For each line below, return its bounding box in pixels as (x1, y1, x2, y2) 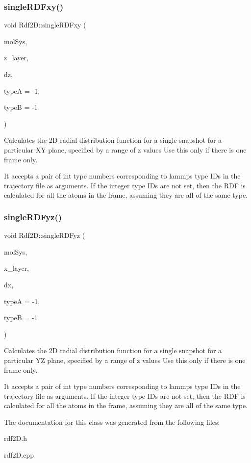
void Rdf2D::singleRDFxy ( (4, 20, 86, 30)
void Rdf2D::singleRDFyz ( (4, 230, 85, 240)
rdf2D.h (4, 433, 27, 443)
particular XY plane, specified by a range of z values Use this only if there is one (4, 144, 247, 154)
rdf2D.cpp (4, 450, 34, 460)
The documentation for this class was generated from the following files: (4, 416, 220, 427)
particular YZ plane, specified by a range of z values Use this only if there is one (4, 355, 246, 365)
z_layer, (4, 52, 28, 63)
